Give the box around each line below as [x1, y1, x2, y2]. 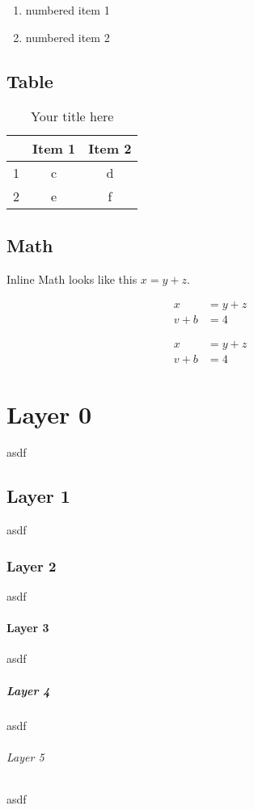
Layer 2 [6, 555, 57, 576]
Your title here [31, 107, 114, 126]
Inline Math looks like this [6, 270, 138, 287]
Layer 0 [6, 397, 92, 430]
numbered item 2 [25, 28, 110, 45]
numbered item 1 [25, 2, 110, 18]
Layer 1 [6, 483, 70, 508]
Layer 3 [6, 619, 49, 636]
